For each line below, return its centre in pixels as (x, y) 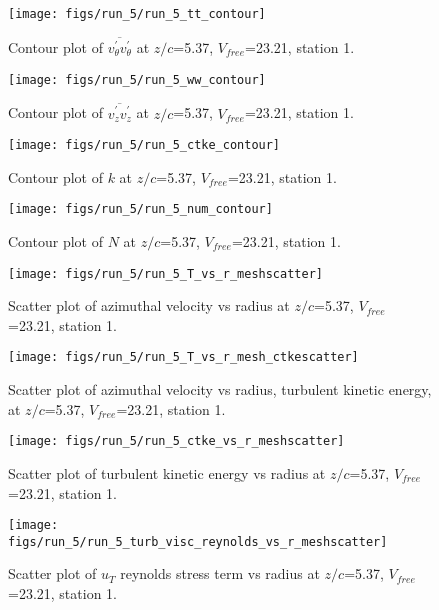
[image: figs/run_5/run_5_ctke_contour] (144, 145)
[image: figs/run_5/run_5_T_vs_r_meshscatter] (165, 273)
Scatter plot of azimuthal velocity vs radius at (149, 305)
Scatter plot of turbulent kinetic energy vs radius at (167, 472)
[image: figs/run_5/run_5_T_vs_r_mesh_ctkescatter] (183, 357)
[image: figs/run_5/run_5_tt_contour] (137, 14)
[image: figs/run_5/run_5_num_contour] (140, 209)
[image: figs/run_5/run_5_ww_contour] (137, 79)
